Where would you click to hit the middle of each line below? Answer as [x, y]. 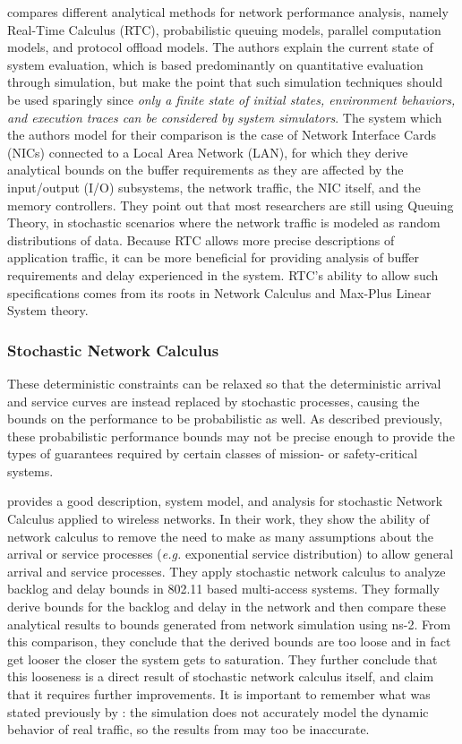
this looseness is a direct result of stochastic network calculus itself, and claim [221, 676]
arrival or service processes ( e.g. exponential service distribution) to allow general [231, 554]
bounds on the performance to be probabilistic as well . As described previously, [225, 419]
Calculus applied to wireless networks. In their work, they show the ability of [218, 519]
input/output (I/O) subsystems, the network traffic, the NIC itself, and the [214, 187]
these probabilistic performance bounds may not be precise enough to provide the [231, 436]
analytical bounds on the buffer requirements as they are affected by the [205, 170]
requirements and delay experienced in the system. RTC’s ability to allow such [223, 274]
